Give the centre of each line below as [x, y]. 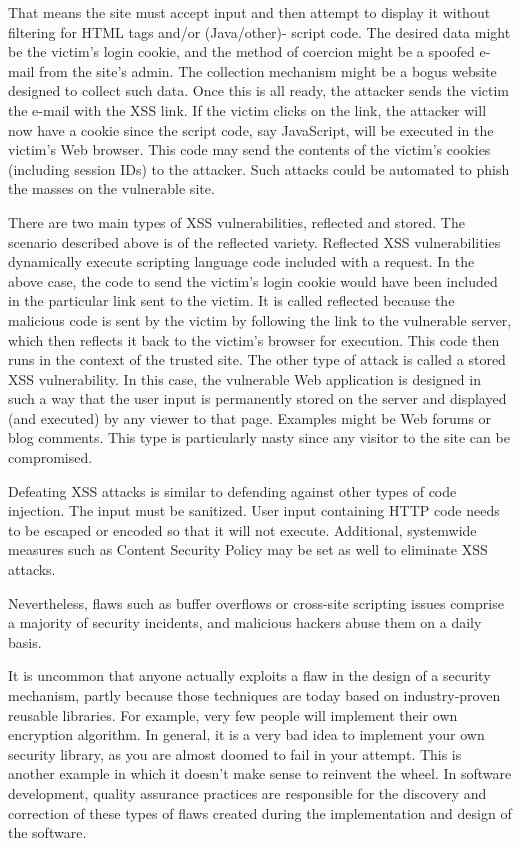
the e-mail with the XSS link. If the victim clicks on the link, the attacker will [247, 109]
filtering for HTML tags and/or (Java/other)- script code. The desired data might [259, 31]
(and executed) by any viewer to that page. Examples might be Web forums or [250, 417]
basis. [25, 641]
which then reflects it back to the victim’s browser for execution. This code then [254, 339]
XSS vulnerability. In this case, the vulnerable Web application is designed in [244, 378]
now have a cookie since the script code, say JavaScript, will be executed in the [251, 129]
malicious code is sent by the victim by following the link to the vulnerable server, [260, 319]
